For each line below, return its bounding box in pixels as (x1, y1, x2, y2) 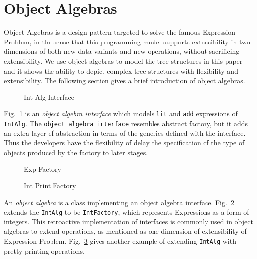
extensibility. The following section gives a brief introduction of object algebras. (4, 75, 245, 86)
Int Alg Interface (24, 91, 74, 102)
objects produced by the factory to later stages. (4, 147, 148, 157)
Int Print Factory (24, 180, 76, 190)
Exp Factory (24, 164, 61, 174)
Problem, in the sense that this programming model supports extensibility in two (4, 36, 250, 46)
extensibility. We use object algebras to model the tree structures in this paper (4, 55, 243, 66)
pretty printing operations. (4, 245, 85, 256)
